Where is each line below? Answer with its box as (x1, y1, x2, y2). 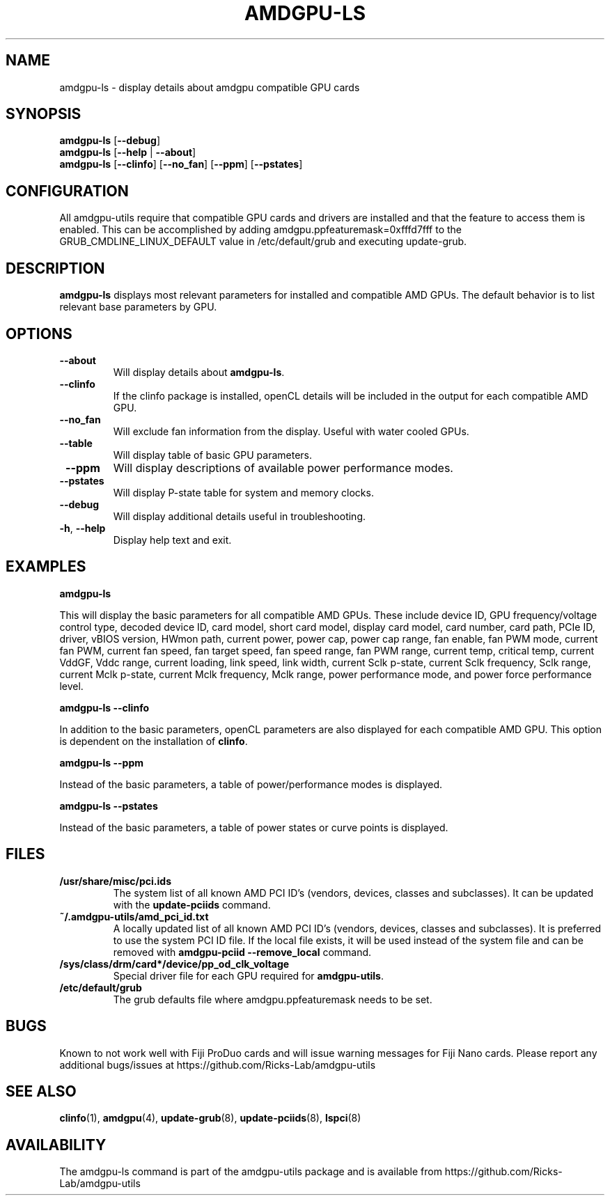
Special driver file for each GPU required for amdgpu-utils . (113, 969, 384, 982)
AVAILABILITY (6, 1136, 107, 1154)
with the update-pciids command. (113, 898, 271, 911)
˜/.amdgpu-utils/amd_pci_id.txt (59, 910, 209, 923)
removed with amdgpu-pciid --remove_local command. (113, 945, 372, 958)
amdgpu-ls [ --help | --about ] (59, 146, 196, 159)
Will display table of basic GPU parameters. (113, 448, 313, 461)
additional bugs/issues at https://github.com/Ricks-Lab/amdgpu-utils (59, 1058, 376, 1071)
